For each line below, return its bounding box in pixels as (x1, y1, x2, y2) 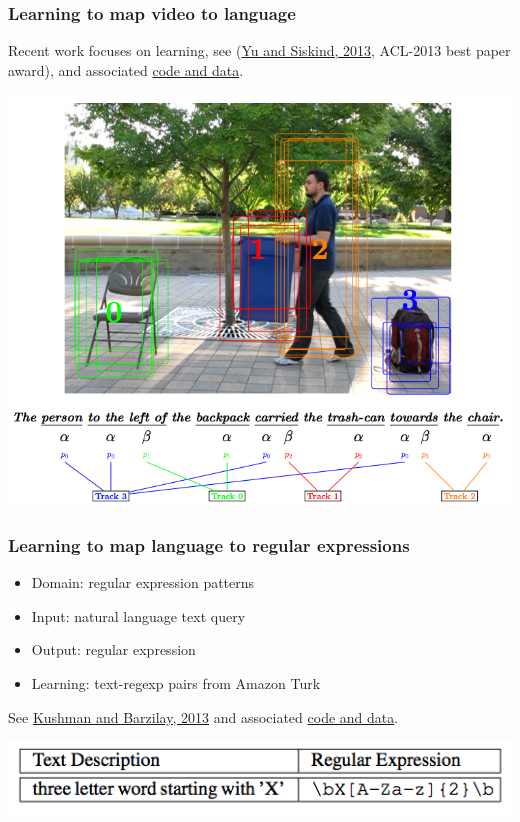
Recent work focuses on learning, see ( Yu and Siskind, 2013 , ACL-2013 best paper (8, 40, 511, 61)
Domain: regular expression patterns (31, 572, 255, 593)
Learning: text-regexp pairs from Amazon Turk (31, 672, 321, 693)
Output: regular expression (31, 639, 196, 660)
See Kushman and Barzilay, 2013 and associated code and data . (8, 706, 399, 727)
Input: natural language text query (31, 605, 246, 626)
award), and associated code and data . (8, 59, 244, 80)
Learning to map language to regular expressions (8, 532, 410, 557)
